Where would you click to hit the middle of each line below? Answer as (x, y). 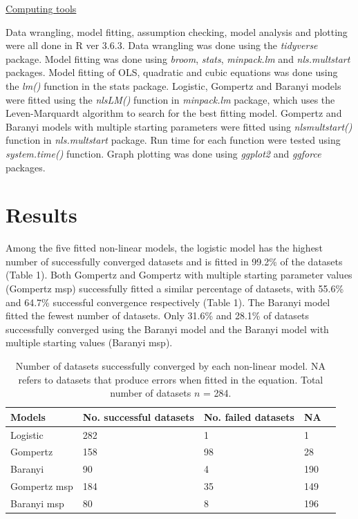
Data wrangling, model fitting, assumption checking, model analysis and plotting (177, 31)
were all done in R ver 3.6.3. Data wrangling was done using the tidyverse (162, 45)
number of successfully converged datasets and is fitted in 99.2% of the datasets (174, 261)
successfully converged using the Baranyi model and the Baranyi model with (167, 329)
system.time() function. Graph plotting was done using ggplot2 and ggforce (163, 153)
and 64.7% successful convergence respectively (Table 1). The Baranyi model (168, 302)
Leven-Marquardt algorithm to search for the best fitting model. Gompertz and (174, 113)
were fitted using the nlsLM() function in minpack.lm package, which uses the (170, 99)
